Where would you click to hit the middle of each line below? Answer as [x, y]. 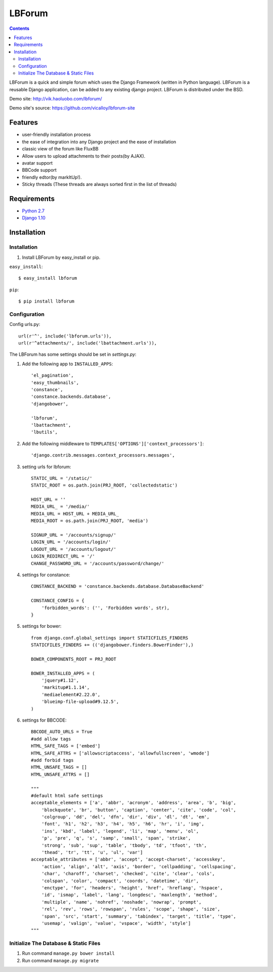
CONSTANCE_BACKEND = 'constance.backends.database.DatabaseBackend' [118, 586]
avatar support [37, 163]
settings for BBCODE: [44, 720]
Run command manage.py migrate [60, 960]
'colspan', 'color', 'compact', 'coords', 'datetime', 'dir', [120, 881]
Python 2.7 [33, 211]
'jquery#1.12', [60, 681]
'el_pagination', [52, 376]
